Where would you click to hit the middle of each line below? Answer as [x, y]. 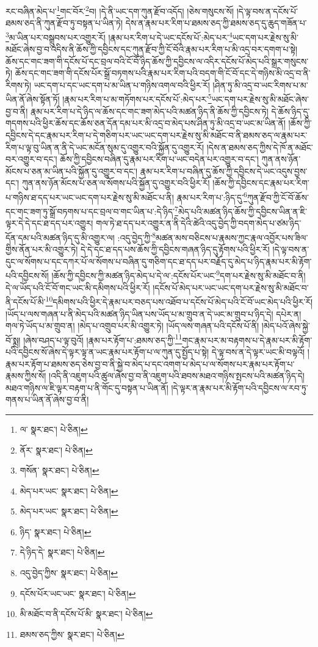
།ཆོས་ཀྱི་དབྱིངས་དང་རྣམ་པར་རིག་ [261, 183]
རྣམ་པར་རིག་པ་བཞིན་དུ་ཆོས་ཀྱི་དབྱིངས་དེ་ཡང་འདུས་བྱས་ [224, 171]
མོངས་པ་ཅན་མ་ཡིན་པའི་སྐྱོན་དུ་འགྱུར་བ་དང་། [72, 171]
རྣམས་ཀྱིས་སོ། [26, 376]
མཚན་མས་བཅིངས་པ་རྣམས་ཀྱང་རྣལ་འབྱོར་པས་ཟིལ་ [232, 237]
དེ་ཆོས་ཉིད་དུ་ [291, 111]
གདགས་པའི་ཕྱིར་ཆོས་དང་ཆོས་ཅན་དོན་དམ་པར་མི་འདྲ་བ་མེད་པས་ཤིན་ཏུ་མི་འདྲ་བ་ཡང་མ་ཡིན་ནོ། [146, 123]
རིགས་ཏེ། [19, 85]
